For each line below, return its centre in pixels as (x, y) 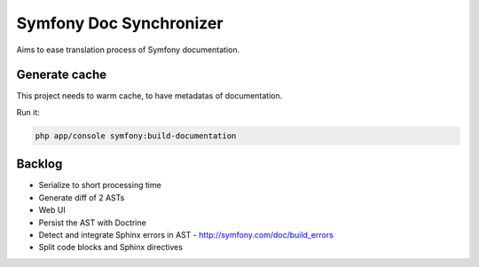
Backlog (39, 164)
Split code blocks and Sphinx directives (111, 247)
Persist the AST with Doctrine (92, 223)
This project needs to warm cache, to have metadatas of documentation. (149, 96)
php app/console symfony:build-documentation (136, 136)
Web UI (52, 210)
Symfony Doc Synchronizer (120, 23)
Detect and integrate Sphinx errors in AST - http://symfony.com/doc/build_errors (186, 234)
